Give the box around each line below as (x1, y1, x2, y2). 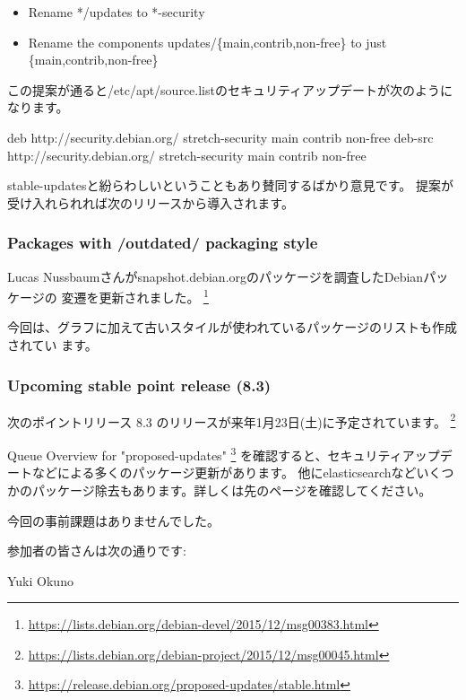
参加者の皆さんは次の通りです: (7, 541, 186, 560)
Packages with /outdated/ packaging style (7, 232, 318, 254)
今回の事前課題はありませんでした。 (7, 511, 220, 529)
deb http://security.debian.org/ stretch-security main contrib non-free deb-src (7, 127, 434, 146)
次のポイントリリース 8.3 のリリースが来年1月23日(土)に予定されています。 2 (7, 409, 456, 431)
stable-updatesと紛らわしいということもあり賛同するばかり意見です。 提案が (7, 176, 453, 195)
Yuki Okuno (7, 571, 73, 590)
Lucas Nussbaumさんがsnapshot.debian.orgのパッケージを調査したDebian (7, 267, 424, 285)
